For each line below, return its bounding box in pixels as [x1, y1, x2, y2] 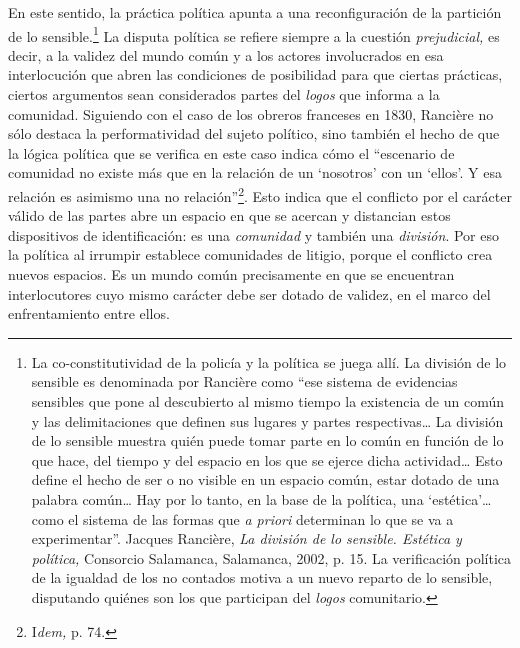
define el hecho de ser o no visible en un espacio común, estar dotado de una [31, 469, 500, 490]
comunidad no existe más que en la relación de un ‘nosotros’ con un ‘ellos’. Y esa [8, 162, 503, 183]
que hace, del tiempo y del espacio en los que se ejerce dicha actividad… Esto [31, 449, 503, 470]
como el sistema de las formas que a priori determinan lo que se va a [31, 508, 454, 529]
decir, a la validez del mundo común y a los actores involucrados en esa [8, 44, 444, 65]
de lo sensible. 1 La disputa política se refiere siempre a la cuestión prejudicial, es [8, 22, 500, 46]
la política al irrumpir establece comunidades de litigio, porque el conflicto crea [8, 244, 493, 265]
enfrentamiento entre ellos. [8, 303, 170, 324]
